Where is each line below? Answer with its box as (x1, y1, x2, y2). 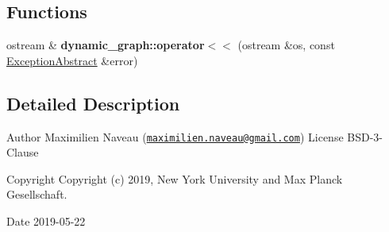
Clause (6, 144, 39, 160)
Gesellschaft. (6, 186, 67, 203)
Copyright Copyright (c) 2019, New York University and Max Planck (6, 170, 343, 187)
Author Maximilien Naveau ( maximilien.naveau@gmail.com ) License (6, 128, 344, 145)
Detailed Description (6, 91, 180, 115)
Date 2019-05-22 (6, 213, 86, 230)
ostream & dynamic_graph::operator (6, 37, 205, 53)
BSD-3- (347, 128, 383, 145)
